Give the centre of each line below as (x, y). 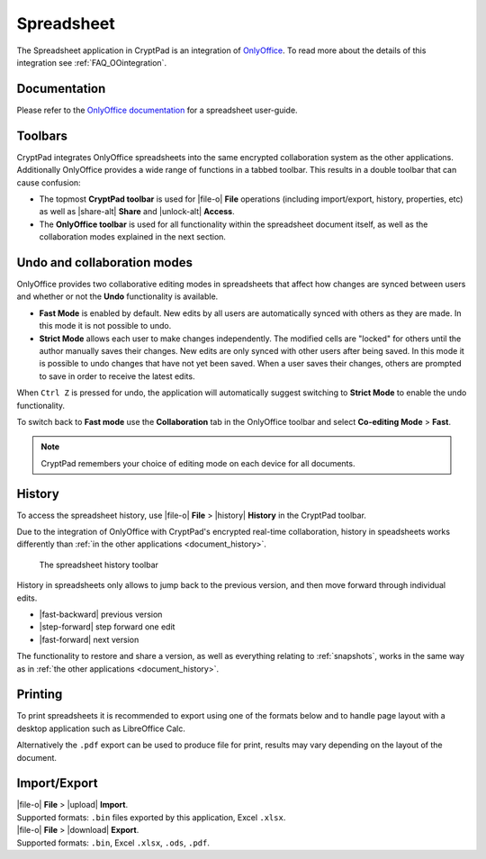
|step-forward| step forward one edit (107, 627)
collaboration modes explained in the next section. (133, 237)
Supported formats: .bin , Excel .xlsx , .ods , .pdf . (113, 843)
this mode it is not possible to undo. (105, 326)
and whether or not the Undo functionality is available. (117, 296)
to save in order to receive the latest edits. (117, 376)
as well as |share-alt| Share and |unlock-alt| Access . (137, 212)
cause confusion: (49, 182)
